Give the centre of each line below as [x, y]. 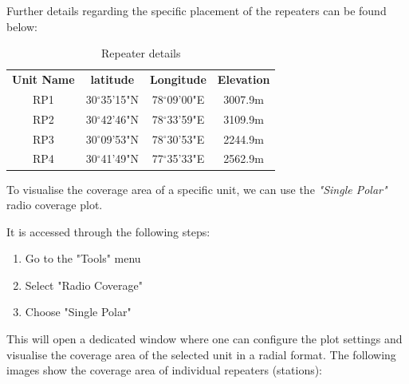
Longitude [178, 79]
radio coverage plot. [55, 205]
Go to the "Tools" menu [83, 258]
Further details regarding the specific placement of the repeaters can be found [197, 10]
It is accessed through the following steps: [108, 231]
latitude [112, 79]
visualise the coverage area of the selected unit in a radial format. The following [201, 354]
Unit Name [43, 79]
